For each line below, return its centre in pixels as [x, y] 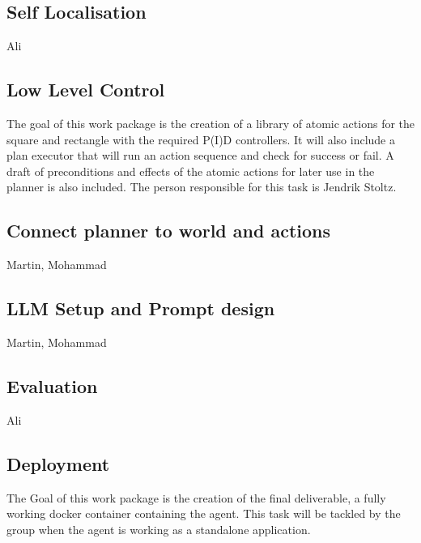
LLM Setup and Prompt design [141, 308]
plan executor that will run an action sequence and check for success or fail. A [200, 155]
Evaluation [52, 385]
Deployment [58, 463]
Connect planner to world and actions [169, 231]
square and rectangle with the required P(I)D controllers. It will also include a [201, 139]
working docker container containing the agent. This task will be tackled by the [204, 513]
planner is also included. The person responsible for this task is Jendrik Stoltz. [202, 187]
